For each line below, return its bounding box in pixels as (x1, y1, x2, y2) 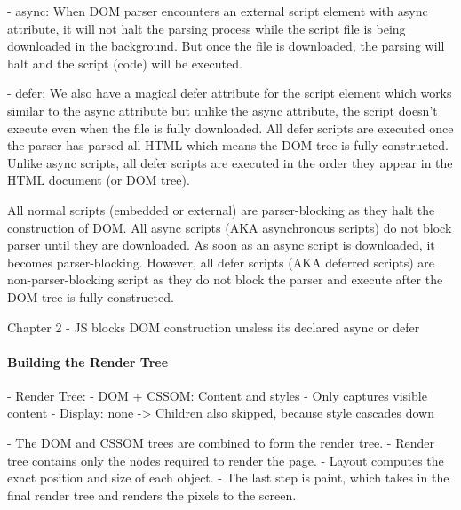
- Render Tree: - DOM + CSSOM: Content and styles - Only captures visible (7, 386, 427, 404)
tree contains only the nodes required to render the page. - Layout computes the (7, 450, 444, 469)
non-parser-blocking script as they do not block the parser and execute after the (7, 270, 443, 289)
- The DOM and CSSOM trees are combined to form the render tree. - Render (7, 434, 434, 452)
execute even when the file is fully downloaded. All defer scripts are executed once (7, 118, 454, 137)
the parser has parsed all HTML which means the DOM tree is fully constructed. (7, 136, 449, 155)
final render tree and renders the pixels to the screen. (7, 485, 297, 504)
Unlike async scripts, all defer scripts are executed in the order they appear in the (7, 153, 453, 171)
